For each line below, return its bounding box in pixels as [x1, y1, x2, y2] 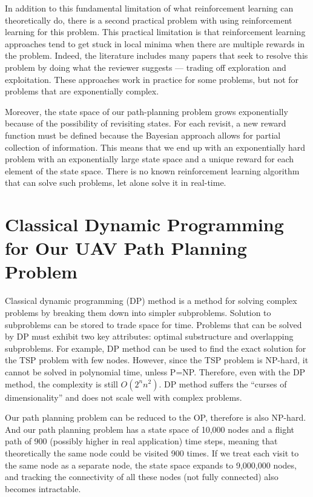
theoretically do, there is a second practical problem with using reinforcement [5, 13, 292, 26]
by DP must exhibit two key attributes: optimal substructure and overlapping [5, 330, 294, 343]
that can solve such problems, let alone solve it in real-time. [5, 176, 226, 189]
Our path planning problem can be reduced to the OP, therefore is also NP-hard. [5, 411, 306, 424]
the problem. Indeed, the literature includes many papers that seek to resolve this [5, 49, 308, 62]
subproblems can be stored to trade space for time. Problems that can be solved [5, 318, 302, 331]
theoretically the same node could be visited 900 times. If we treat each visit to [5, 446, 299, 459]
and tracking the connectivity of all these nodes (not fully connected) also [5, 470, 278, 483]
